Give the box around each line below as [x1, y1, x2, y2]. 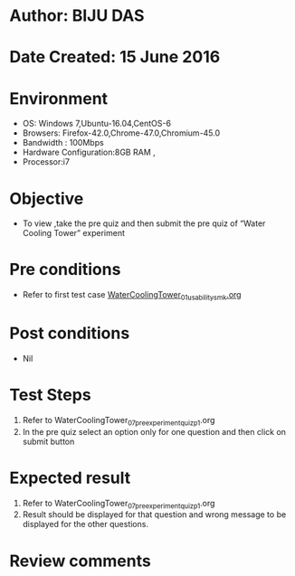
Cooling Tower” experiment [22, 228, 125, 239]
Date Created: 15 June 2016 [9, 47, 221, 68]
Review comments [9, 551, 151, 571]
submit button [22, 436, 75, 447]
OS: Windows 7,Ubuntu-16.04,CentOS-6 [22, 118, 172, 129]
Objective [9, 188, 84, 209]
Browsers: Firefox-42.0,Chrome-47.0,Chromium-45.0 [22, 127, 221, 138]
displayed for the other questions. [22, 519, 149, 530]
